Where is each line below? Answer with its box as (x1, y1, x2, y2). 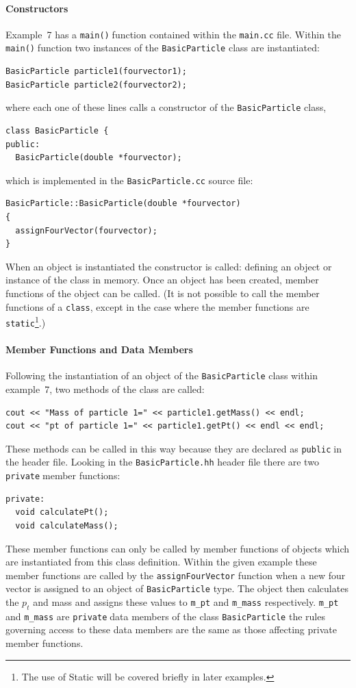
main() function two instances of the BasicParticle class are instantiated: (5, 40, 320, 55)
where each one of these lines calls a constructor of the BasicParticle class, (5, 100, 327, 114)
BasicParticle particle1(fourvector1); (5, 66, 187, 77)
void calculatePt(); (15, 507, 109, 518)
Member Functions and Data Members (5, 342, 193, 357)
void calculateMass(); (15, 520, 118, 531)
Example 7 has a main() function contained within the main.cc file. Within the (5, 27, 342, 41)
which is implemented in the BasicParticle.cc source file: (5, 173, 253, 187)
